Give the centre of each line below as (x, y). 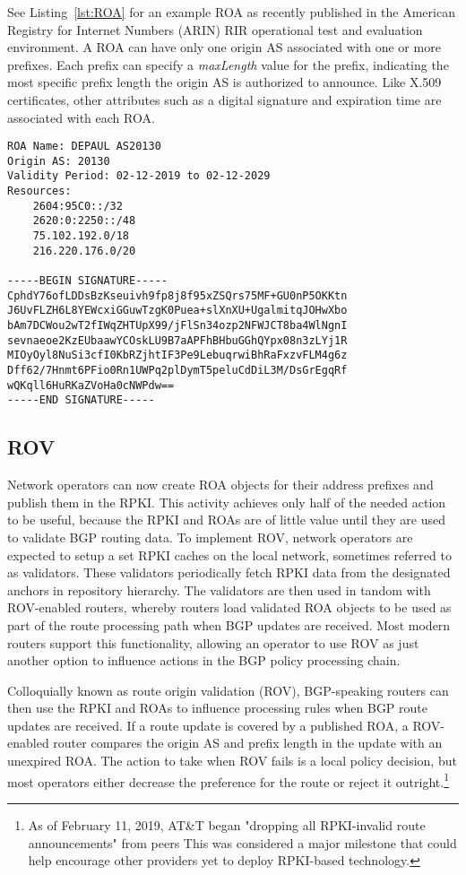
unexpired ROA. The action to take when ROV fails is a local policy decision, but (232, 761)
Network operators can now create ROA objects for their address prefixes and (220, 485)
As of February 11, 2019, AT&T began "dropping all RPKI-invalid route (227, 824)
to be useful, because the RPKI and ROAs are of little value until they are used (227, 520)
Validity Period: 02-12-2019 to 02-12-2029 (139, 176)
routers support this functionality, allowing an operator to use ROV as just (213, 642)
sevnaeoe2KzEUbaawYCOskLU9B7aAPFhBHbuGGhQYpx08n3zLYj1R (177, 340)
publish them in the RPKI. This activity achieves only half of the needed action (227, 502)
